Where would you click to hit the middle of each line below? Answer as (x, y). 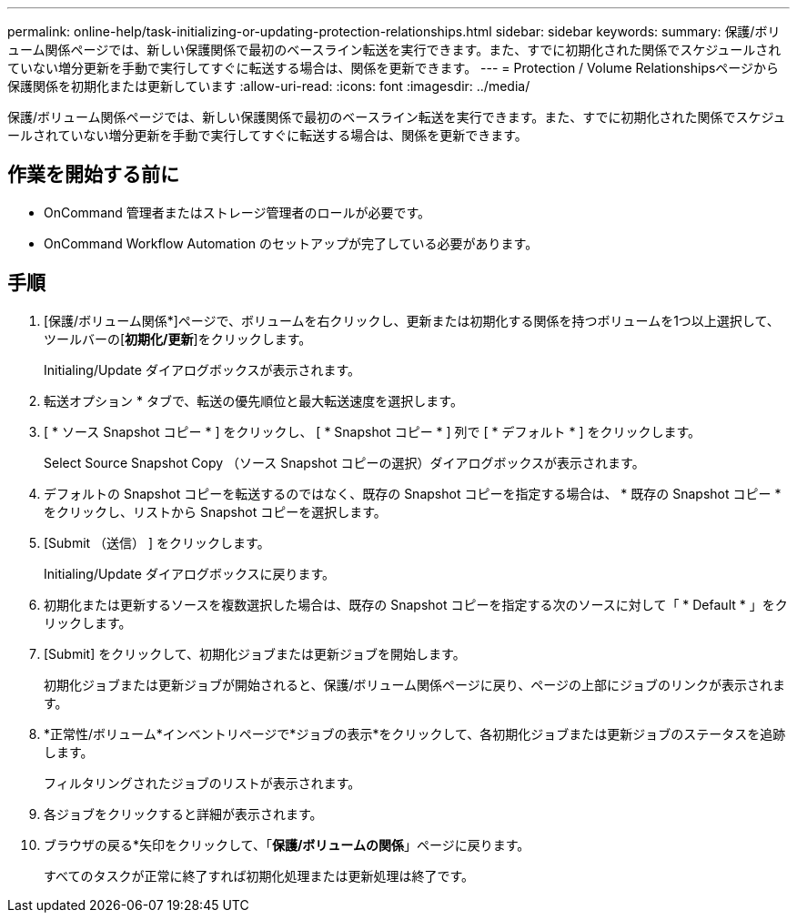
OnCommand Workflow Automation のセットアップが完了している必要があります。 (291, 243)
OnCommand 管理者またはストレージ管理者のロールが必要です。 (237, 212)
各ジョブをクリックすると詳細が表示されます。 (183, 814)
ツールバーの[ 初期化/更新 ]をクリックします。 (178, 339)
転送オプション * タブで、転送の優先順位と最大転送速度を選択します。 (253, 400)
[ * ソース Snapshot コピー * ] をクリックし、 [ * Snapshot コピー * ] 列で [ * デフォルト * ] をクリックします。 (373, 431)
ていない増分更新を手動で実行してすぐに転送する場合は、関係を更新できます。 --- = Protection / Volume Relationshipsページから (393, 68)
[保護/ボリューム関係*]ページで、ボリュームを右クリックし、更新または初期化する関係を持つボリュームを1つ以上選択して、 (412, 320)
